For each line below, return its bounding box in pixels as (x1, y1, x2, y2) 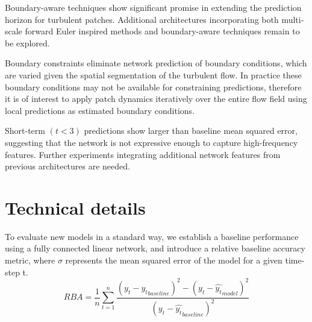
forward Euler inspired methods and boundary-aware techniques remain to (25, 25, 300, 37)
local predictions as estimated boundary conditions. (5, 104, 195, 116)
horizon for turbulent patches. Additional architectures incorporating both (5, 13, 279, 25)
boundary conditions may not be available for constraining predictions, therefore (5, 80, 302, 93)
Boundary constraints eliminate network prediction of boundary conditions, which (5, 57, 307, 69)
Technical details (5, 195, 146, 219)
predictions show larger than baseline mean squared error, (84, 124, 298, 137)
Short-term (5, 124, 45, 137)
